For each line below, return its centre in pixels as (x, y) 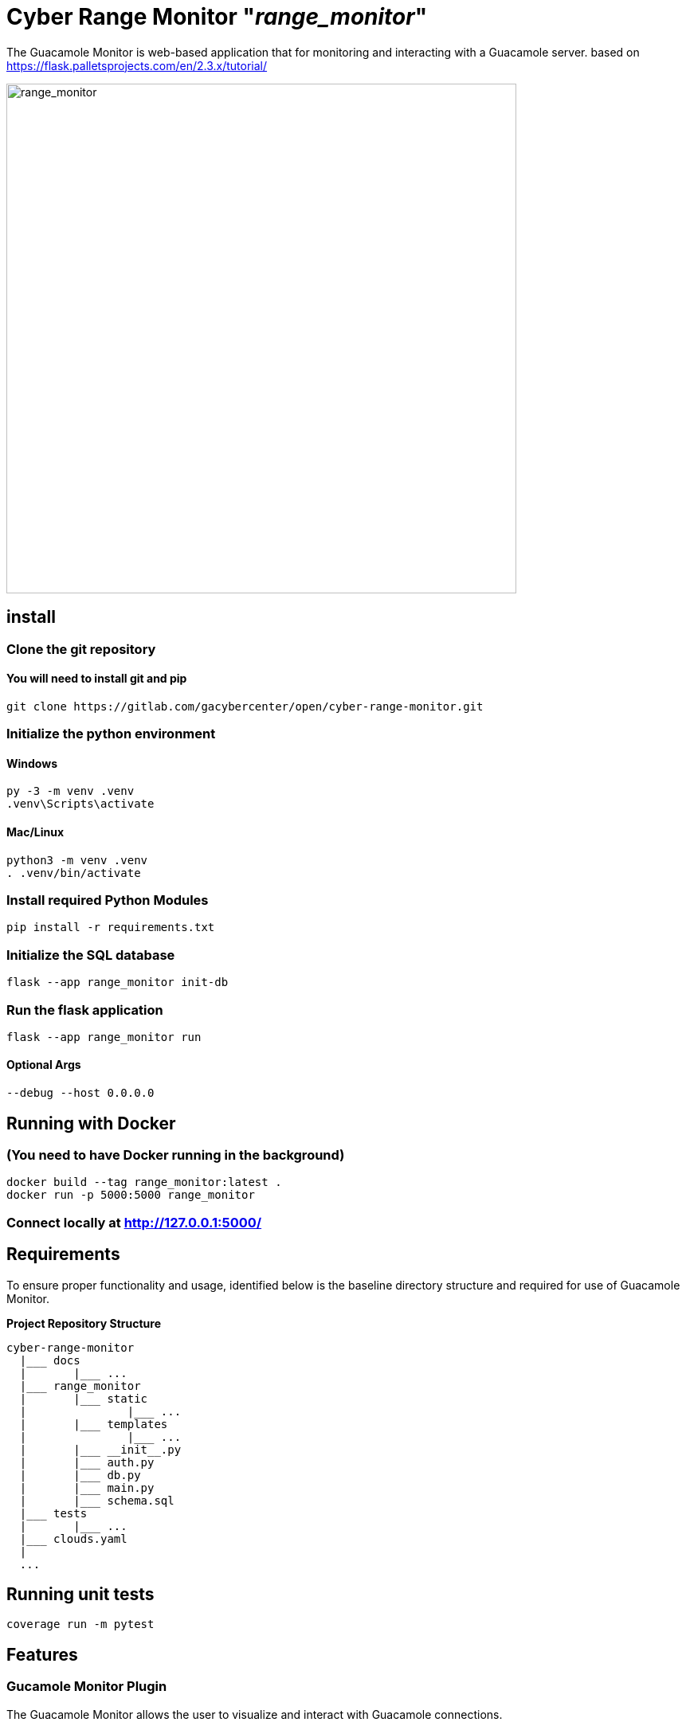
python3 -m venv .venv (77, 860)
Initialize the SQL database (91, 955)
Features (42, 1654)
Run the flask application (85, 1010)
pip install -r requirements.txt (111, 928)
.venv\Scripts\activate (80, 804)
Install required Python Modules (108, 900)
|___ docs (50, 1360)
